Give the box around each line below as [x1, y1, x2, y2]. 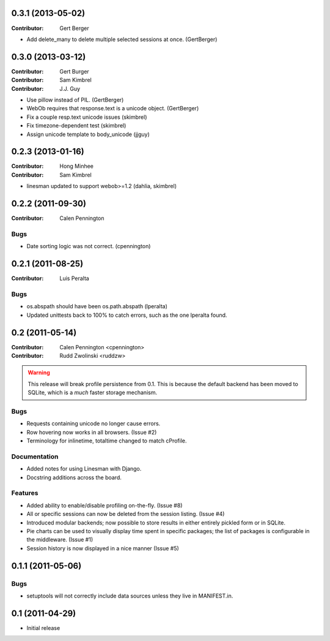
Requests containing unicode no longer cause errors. [26, 420, 161, 427]
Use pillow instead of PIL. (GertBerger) [26, 96, 124, 104]
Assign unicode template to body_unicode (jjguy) [26, 131, 150, 138]
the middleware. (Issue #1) [26, 536, 94, 544]
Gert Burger [59, 67, 90, 75]
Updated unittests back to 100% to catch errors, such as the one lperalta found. [26, 311, 227, 319]
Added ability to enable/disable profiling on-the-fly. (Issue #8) [26, 501, 183, 509]
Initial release [26, 624, 61, 631]
